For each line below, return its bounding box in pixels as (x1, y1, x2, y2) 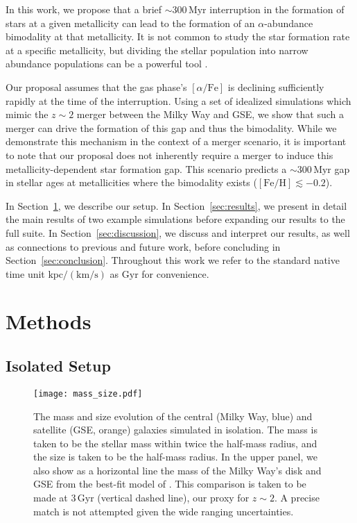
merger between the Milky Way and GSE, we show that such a (76, 107, 344, 122)
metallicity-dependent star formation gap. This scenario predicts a (6, 161, 287, 176)
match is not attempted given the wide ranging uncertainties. (33, 504, 294, 518)
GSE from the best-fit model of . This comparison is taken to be (33, 476, 306, 491)
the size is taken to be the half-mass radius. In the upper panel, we (33, 449, 317, 464)
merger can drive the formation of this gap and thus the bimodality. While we (6, 120, 337, 135)
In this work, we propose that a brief (6, 2, 162, 16)
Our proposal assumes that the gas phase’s (6, 79, 187, 94)
